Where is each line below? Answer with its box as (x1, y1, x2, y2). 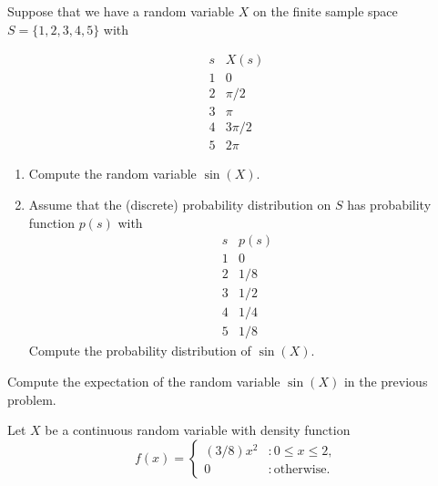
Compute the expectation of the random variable (7, 371, 280, 390)
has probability (347, 194, 432, 213)
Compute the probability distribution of (28, 341, 251, 360)
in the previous (343, 371, 428, 390)
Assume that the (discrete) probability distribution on (28, 194, 331, 213)
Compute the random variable (28, 164, 197, 183)
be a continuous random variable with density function (45, 420, 351, 439)
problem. (7, 389, 56, 408)
